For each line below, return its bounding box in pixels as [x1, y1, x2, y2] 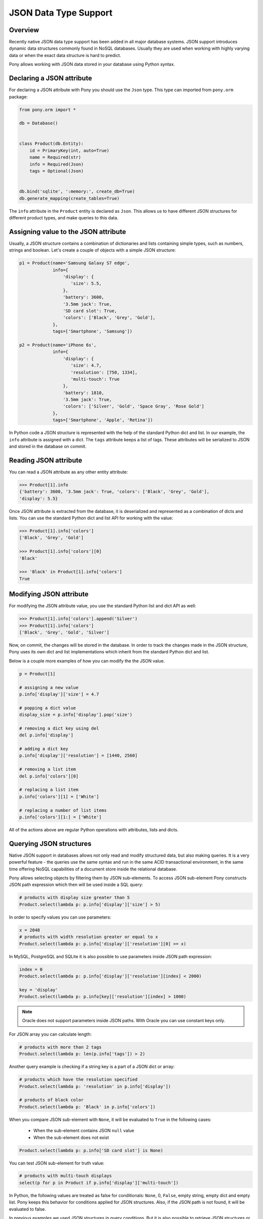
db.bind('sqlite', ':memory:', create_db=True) [19, 189, 135, 195]
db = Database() [19, 120, 58, 126]
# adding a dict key [19, 746, 68, 752]
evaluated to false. [9, 1206, 46, 1212]
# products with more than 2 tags [19, 1044, 102, 1050]
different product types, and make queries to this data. [9, 215, 119, 220]
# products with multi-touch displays [19, 1173, 112, 1179]
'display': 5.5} [19, 495, 58, 501]
